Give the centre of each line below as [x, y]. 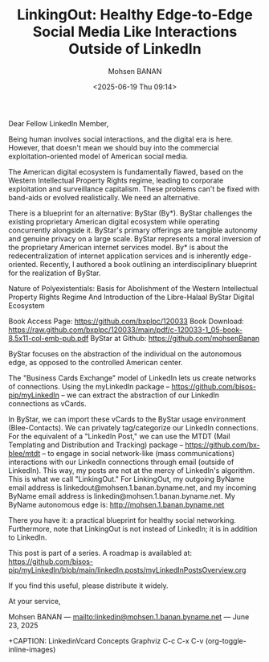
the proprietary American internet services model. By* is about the [118, 247]
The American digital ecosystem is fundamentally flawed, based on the [126, 171]
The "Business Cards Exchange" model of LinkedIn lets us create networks [132, 378]
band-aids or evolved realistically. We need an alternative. [104, 197]
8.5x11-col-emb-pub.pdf [49, 338]
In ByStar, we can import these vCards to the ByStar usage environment [127, 419]
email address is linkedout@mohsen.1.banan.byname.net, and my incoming [132, 487]
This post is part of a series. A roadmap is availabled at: [100, 553]
